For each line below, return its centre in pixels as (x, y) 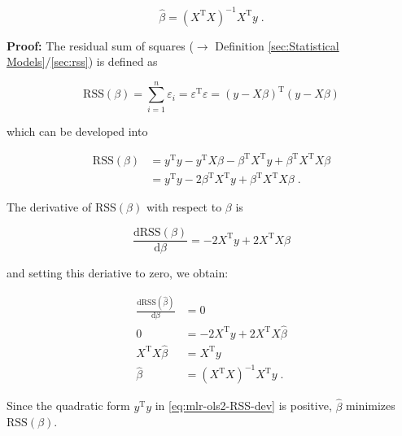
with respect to (184, 207)
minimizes (371, 405)
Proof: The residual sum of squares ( (100, 45)
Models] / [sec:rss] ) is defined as (82, 61)
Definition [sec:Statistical (277, 45)
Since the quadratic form (68, 405)
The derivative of (49, 207)
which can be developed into (77, 131)
